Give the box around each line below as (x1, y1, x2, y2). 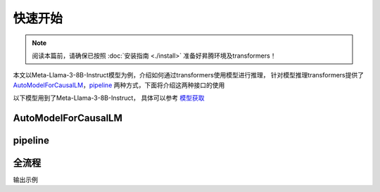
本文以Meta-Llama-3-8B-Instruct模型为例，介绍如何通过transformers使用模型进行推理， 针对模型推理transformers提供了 (13, 71, 364, 79)
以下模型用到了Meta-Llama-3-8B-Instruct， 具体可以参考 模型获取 (13, 94, 205, 102)
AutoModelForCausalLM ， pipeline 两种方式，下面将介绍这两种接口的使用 (13, 81, 225, 89)
